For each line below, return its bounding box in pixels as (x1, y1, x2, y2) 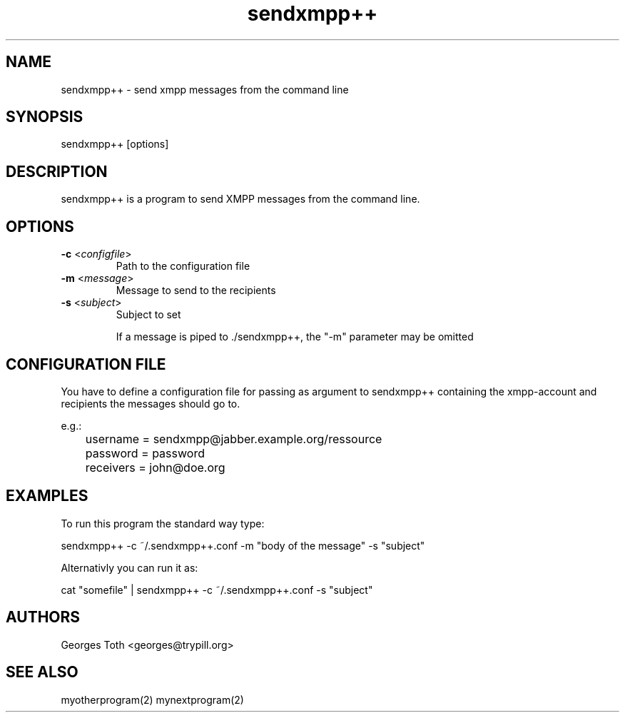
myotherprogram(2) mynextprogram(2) (61, 693, 244, 706)
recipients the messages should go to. (61, 397, 240, 410)
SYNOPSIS (6, 108, 83, 126)
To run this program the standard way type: (61, 517, 265, 530)
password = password (85, 445, 205, 460)
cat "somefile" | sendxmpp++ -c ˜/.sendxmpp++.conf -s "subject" (61, 583, 373, 596)
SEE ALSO (6, 663, 78, 682)
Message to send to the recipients (116, 284, 276, 297)
